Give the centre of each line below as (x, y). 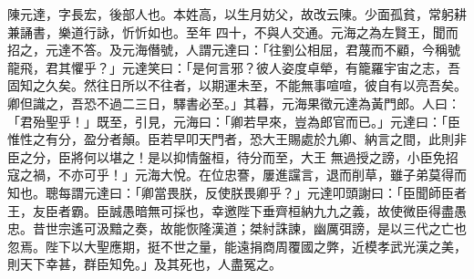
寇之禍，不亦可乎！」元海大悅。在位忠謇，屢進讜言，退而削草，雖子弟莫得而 (237, 175)
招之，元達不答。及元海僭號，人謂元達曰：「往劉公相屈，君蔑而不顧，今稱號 (234, 50)
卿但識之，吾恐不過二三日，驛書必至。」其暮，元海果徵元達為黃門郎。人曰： (234, 103)
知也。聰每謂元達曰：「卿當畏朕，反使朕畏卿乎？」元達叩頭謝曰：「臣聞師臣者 (237, 192)
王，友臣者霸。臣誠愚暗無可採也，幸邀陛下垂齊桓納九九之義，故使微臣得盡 (231, 210)
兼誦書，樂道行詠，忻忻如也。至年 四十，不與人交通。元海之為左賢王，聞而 (233, 31)
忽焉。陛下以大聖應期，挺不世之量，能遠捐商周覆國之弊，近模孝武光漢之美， (237, 246)
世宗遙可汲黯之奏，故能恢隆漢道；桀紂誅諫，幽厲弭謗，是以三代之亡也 (256, 228)
